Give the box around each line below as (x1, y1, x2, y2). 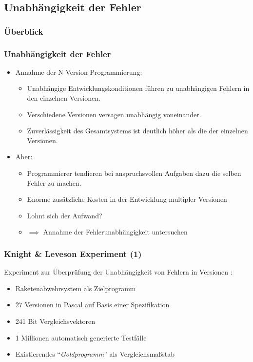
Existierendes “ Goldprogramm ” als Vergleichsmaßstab (15, 349, 175, 359)
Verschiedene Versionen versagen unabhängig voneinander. (27, 109, 201, 119)
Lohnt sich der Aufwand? (27, 210, 102, 220)
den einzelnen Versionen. (27, 93, 100, 103)
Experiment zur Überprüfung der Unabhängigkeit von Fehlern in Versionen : (4, 267, 233, 277)
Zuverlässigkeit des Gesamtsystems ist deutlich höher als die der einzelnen (27, 126, 248, 136)
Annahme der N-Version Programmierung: (15, 66, 142, 77)
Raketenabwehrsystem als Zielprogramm (15, 283, 136, 293)
